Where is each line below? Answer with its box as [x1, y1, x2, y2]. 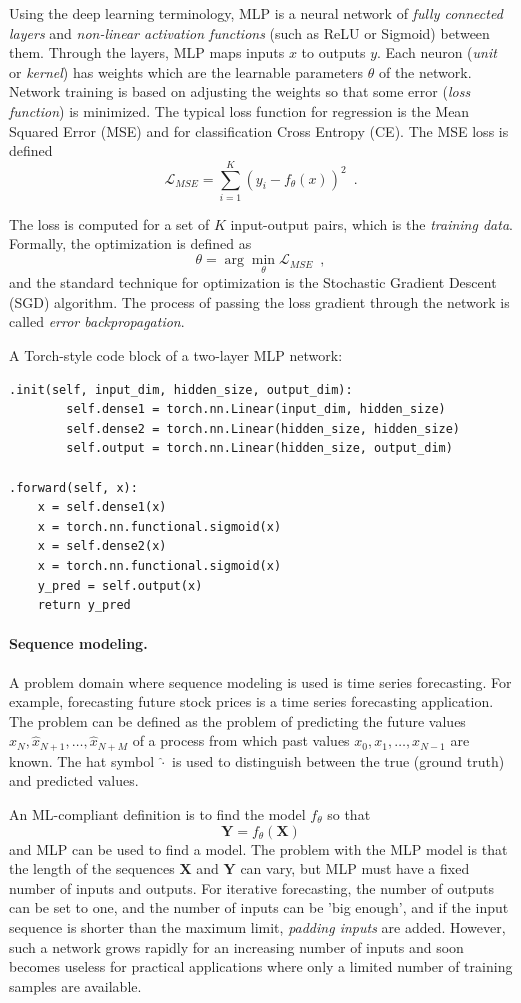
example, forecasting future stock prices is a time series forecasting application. [9, 691, 494, 712]
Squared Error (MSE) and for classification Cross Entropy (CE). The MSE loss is [9, 120, 509, 141]
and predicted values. [9, 770, 139, 791]
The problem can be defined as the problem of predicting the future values [9, 710, 466, 731]
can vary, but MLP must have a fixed [240, 858, 470, 879]
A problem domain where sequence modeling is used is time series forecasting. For [9, 671, 512, 692]
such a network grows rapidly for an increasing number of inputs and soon [9, 936, 464, 957]
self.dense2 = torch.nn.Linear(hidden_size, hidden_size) [66, 421, 461, 436]
